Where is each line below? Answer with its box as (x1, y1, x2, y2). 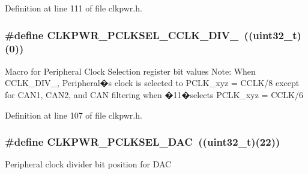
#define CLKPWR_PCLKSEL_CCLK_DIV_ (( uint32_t (5, 27, 297, 42)
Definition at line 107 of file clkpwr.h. (5, 108, 142, 121)
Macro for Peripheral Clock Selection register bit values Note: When (5, 64, 256, 77)
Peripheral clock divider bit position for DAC (5, 158, 172, 170)
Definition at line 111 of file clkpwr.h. (5, 2, 142, 14)
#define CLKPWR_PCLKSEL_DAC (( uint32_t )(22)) (5, 134, 280, 149)
